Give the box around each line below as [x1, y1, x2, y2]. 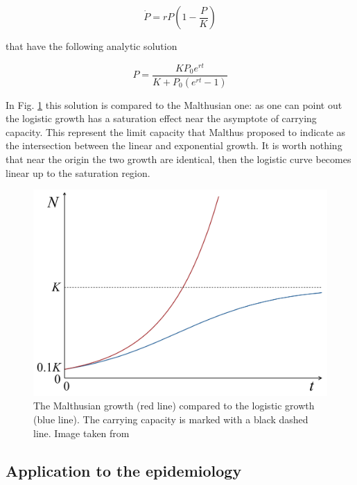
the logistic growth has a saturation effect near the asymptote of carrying [6, 111, 317, 126]
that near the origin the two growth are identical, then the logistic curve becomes [6, 151, 351, 166]
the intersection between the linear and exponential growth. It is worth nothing [6, 138, 342, 153]
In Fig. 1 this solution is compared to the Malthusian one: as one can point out [6, 97, 342, 112]
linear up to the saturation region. [6, 165, 150, 180]
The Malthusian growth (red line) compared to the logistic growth [33, 398, 315, 413]
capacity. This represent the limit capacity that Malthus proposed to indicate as [6, 124, 346, 139]
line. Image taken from [33, 425, 130, 440]
